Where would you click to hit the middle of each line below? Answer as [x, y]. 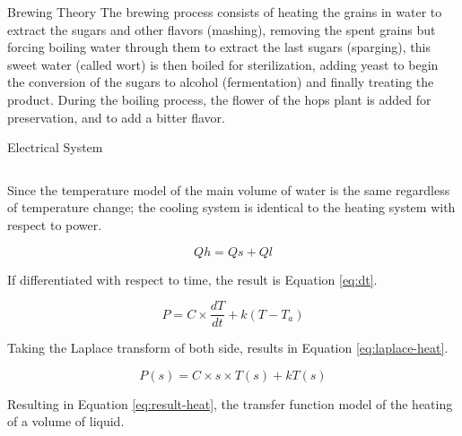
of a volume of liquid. [66, 421]
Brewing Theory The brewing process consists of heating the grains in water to [225, 12]
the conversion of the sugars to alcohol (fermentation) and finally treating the [221, 82]
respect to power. [55, 224]
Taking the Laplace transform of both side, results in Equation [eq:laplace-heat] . [228, 348]
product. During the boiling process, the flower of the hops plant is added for [219, 99]
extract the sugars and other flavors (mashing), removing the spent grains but [222, 29]
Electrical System [55, 147]
